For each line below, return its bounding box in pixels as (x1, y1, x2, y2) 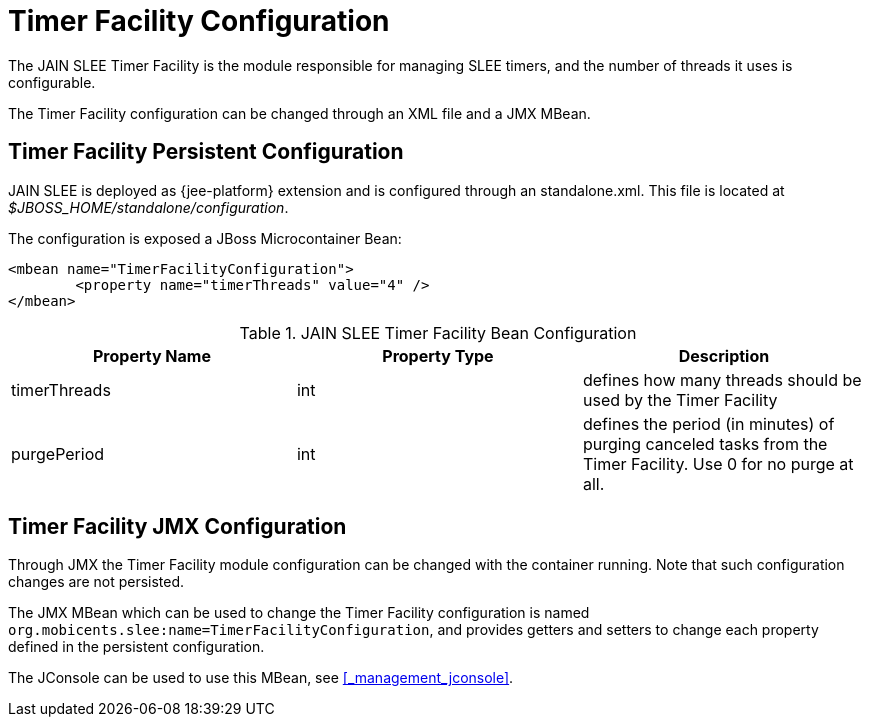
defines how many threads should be (582, 369, 862, 390)
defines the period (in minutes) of (582, 413, 835, 434)
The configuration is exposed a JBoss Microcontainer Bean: (8, 229, 402, 247)
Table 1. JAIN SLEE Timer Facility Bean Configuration (239, 322, 637, 343)
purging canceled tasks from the (582, 433, 828, 454)
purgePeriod (11, 443, 105, 464)
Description (678, 345, 770, 366)
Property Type (382, 345, 494, 366)
